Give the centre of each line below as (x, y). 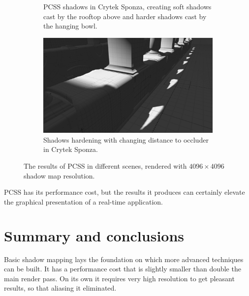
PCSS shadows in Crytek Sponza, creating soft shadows (127, 6)
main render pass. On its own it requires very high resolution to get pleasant (119, 278)
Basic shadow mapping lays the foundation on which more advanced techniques (124, 259)
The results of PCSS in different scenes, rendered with (105, 166)
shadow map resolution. (59, 175)
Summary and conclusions (94, 235)
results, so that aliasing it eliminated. (60, 288)
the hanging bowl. (70, 26)
